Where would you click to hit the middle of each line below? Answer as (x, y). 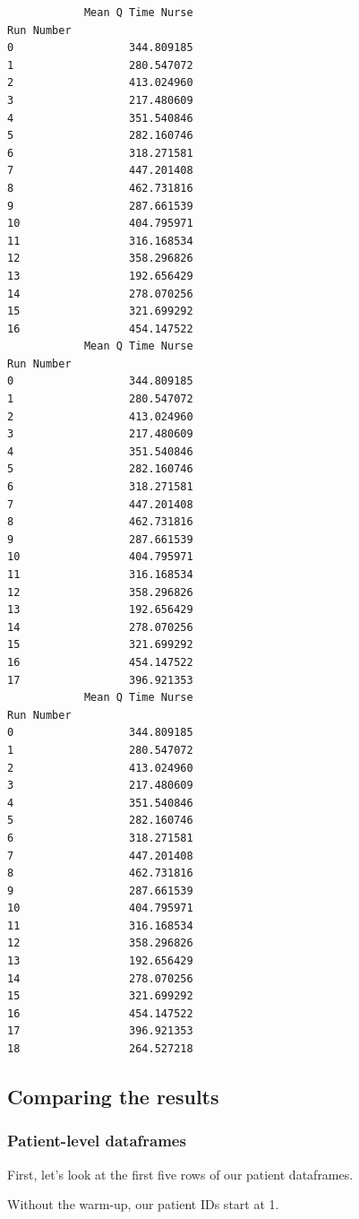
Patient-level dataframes (97, 1141)
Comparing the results (113, 1097)
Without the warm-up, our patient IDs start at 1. (143, 1204)
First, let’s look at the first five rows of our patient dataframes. (180, 1174)
